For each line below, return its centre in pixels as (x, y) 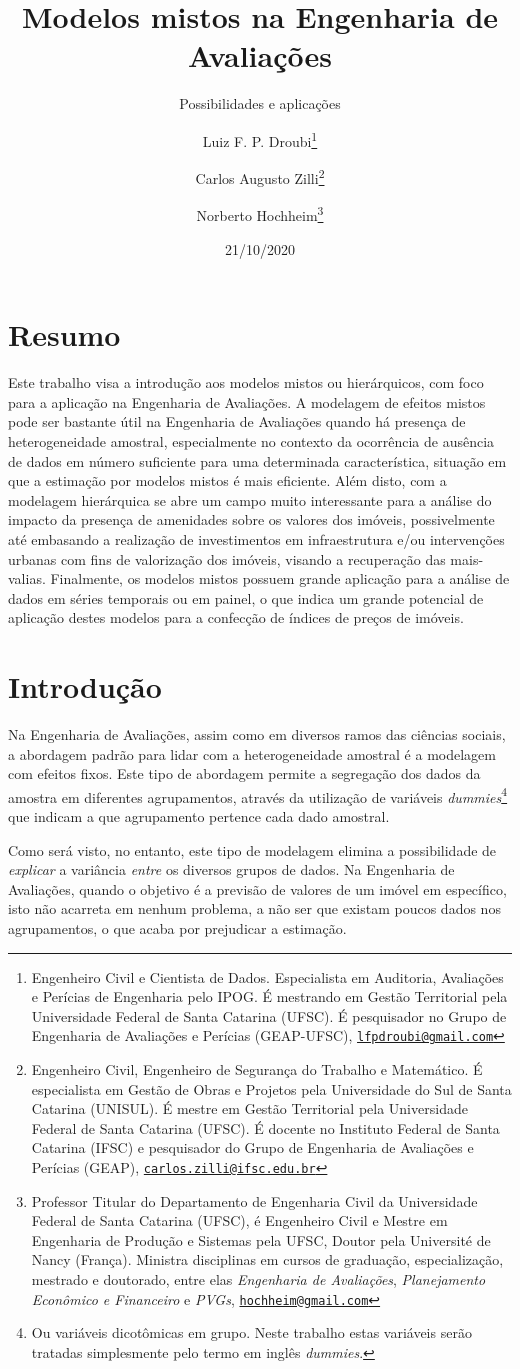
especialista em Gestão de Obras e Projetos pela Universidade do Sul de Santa (271, 1088)
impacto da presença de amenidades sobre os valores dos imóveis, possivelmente (251, 519)
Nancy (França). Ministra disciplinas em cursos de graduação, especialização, (267, 1259)
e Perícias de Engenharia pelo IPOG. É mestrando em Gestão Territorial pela (269, 996)
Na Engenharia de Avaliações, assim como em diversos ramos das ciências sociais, (257, 734)
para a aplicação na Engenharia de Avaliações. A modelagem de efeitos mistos (247, 401)
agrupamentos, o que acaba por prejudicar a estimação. (177, 928)
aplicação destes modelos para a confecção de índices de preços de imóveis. (236, 617)
